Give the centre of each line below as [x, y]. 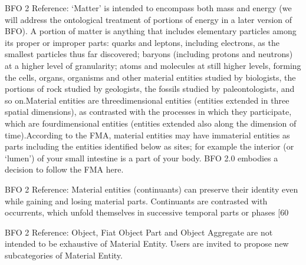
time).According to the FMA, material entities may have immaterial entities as [147, 135]
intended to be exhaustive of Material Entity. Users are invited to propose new [147, 244]
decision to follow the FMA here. [64, 169]
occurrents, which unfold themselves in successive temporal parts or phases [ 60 [147, 212]
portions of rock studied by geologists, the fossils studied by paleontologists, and [150, 89]
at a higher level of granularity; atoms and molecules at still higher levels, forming [153, 65]
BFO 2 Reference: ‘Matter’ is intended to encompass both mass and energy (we [148, 8]
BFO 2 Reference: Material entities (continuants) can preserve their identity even [152, 189]
